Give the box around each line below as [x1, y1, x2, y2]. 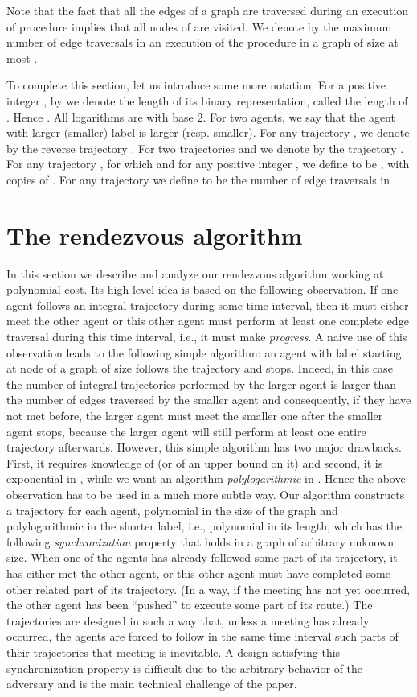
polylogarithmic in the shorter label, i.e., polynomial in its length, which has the [6, 518, 402, 534]
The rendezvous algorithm [6, 218, 303, 251]
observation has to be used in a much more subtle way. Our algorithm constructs [6, 485, 405, 502]
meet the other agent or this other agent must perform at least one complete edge [6, 312, 409, 329]
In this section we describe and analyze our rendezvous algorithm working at [6, 265, 384, 282]
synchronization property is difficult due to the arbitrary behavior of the [6, 659, 363, 676]
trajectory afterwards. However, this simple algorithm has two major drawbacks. [6, 439, 402, 456]
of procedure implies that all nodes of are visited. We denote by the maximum [6, 18, 392, 35]
